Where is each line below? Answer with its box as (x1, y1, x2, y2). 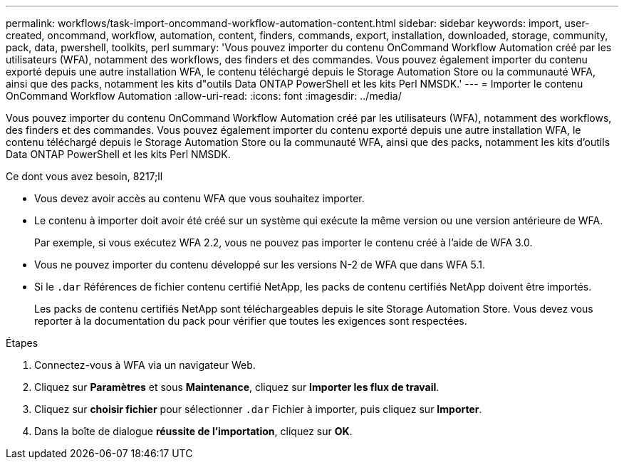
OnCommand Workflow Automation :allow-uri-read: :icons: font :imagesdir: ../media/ (6, 90, 402, 102)
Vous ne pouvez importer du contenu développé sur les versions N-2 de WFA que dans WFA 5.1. (34, 258, 485, 271)
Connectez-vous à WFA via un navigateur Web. (34, 359, 256, 371)
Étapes (6, 337, 38, 349)
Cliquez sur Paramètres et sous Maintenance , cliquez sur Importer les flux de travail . (34, 381, 440, 393)
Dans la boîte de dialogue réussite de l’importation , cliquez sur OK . (34, 425, 353, 437)
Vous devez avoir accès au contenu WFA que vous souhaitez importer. (34, 192, 365, 204)
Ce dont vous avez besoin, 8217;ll (6, 170, 163, 182)
